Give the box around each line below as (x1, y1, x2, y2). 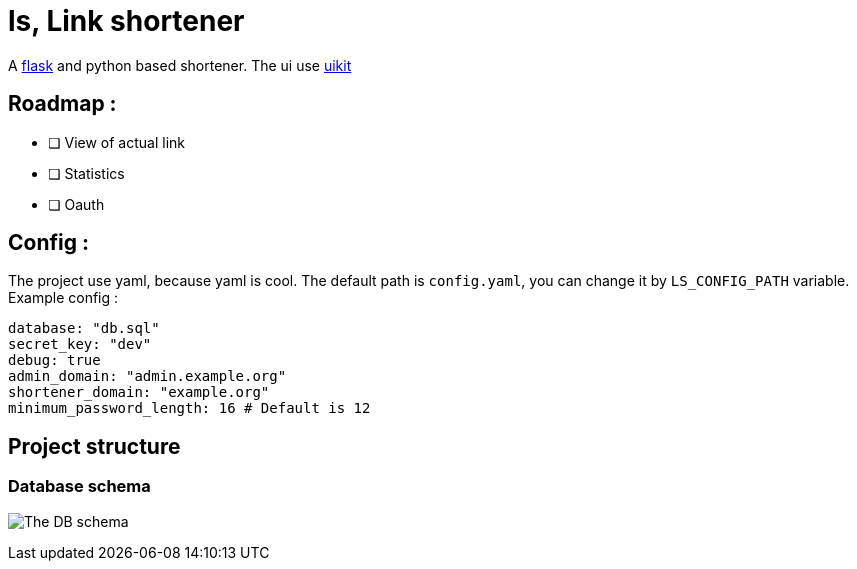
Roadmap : (8, 91, 117, 117)
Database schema (8, 476, 151, 497)
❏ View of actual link (48, 133, 185, 151)
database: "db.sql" (8, 320, 160, 337)
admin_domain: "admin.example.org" (8, 368, 287, 385)
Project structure (8, 433, 181, 459)
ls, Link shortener (8, 4, 245, 38)
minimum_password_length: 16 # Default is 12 (8, 400, 371, 417)
